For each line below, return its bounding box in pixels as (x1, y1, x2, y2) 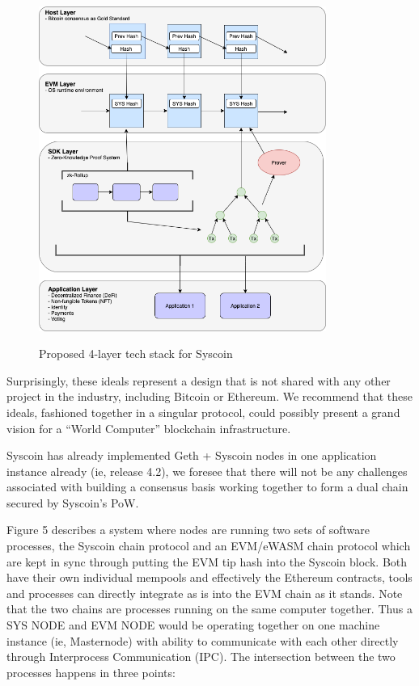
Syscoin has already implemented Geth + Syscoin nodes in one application (6, 447, 377, 464)
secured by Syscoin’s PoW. (6, 494, 139, 511)
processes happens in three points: (6, 663, 176, 680)
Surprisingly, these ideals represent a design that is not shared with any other (6, 372, 391, 389)
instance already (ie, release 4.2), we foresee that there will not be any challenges (6, 462, 408, 479)
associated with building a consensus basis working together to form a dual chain (6, 478, 408, 495)
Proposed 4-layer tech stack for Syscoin (39, 345, 233, 362)
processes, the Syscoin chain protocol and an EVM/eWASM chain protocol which (6, 537, 411, 554)
